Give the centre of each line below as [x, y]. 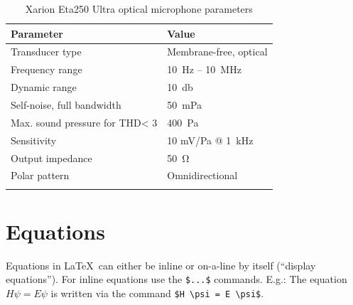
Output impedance [51, 157]
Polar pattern [40, 175]
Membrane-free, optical [217, 52]
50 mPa [185, 104]
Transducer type [46, 52]
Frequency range [47, 69]
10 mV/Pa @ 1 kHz [210, 140]
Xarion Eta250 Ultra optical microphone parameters [139, 9]
